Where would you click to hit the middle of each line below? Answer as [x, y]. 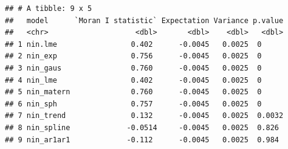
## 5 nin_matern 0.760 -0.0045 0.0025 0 [133, 92]
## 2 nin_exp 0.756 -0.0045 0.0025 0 [133, 56]
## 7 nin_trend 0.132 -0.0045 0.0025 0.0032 [144, 116]
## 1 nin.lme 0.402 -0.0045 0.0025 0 [133, 44]
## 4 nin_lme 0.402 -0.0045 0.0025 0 [133, 80]
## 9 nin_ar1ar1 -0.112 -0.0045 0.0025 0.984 [142, 140]
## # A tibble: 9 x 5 [49, 9]
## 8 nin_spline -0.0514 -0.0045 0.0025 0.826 [142, 127]
